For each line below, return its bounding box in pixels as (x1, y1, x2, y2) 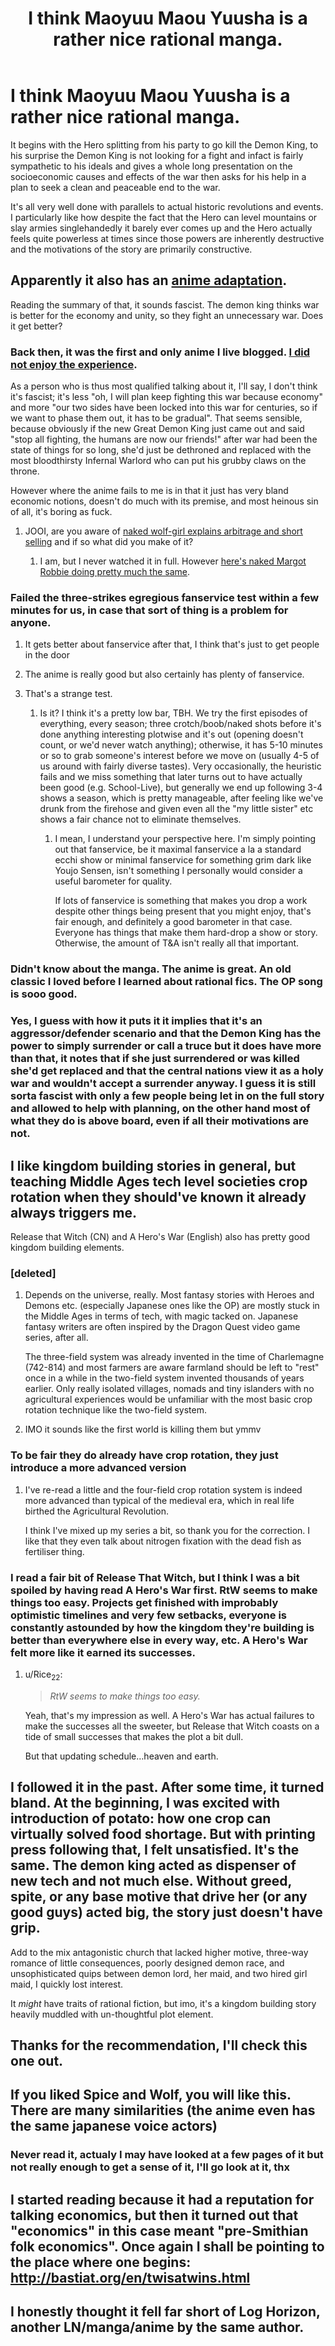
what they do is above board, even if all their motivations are (10, 1114, 310, 1128)
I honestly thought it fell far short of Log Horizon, (10, 2303, 321, 2320)
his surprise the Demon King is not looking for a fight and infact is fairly (10, 149, 304, 161)
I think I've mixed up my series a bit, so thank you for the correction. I (24, 1524, 311, 1536)
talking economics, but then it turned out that (10, 2207, 299, 2224)
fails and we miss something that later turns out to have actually (39, 771, 303, 783)
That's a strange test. (24, 688, 113, 700)
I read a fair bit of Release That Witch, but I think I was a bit (10, 1570, 300, 1584)
